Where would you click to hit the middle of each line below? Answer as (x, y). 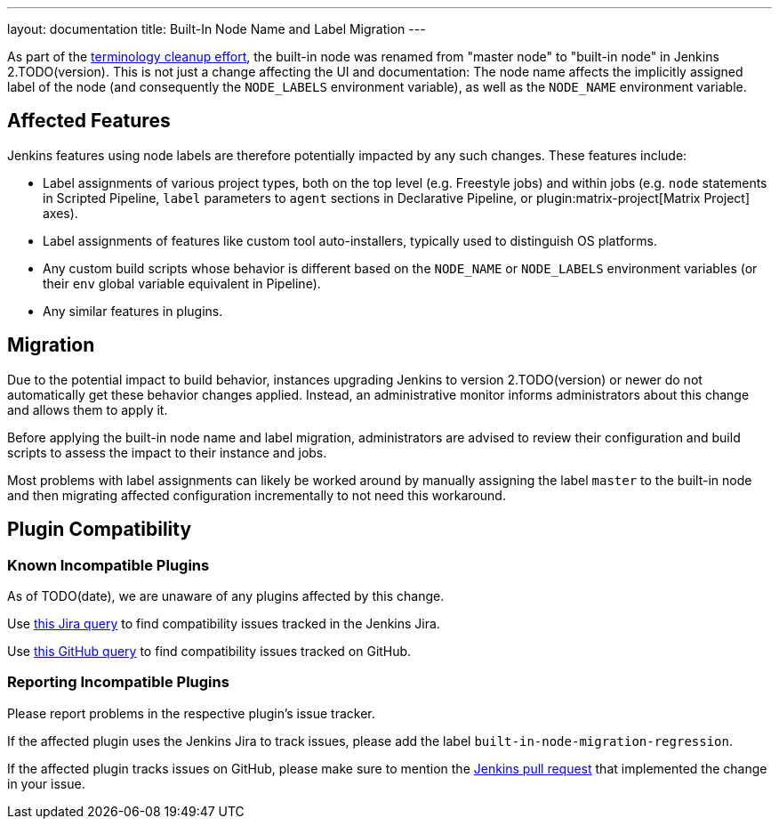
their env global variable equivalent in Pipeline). (182, 283)
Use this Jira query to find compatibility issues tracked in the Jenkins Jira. (224, 623)
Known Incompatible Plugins (108, 565)
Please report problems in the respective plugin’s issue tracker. (191, 713)
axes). (60, 213)
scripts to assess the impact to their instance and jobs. (167, 452)
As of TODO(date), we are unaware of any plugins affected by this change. (226, 595)
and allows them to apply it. (88, 409)
